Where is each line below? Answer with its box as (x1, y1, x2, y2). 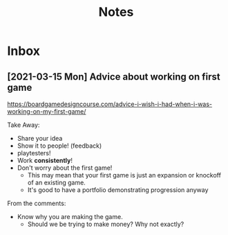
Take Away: (7, 121, 40, 129)
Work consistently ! (17, 157, 73, 164)
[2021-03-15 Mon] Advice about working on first (7, 71, 220, 82)
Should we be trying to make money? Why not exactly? (27, 220, 184, 228)
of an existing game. (27, 178, 86, 186)
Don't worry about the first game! (17, 164, 113, 172)
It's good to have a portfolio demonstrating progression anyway (27, 186, 209, 194)
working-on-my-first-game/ (7, 107, 86, 115)
